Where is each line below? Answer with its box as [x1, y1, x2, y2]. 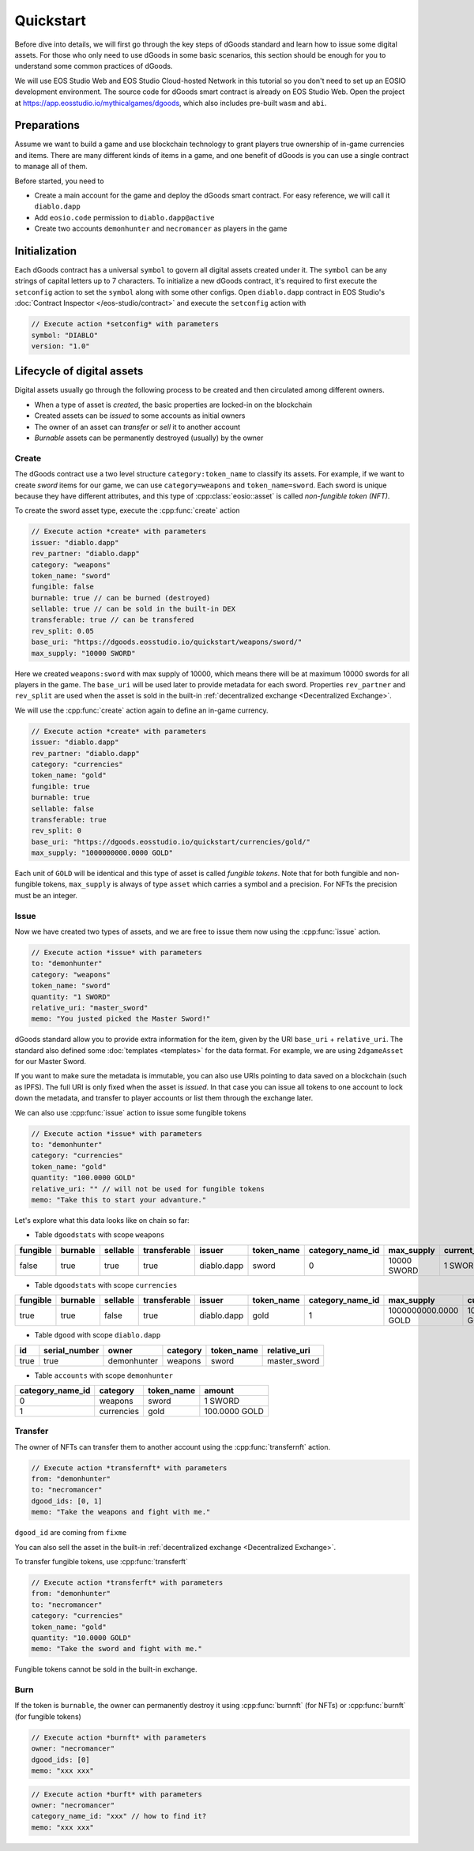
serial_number [43, 1345, 100, 1356]
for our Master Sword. [14, 1057, 87, 1067]
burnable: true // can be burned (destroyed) [31, 593, 211, 602]
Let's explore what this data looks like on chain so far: [14, 1215, 190, 1225]
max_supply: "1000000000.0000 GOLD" [31, 848, 174, 857]
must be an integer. [14, 890, 78, 900]
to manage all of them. [14, 162, 88, 171]
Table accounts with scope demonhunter [34, 1371, 174, 1380]
